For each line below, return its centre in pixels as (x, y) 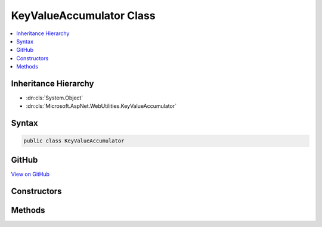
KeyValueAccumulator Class (83, 15)
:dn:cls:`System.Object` (55, 98)
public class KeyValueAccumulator (74, 141)
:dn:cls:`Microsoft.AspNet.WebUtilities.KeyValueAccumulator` (101, 106)
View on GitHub (30, 174)
